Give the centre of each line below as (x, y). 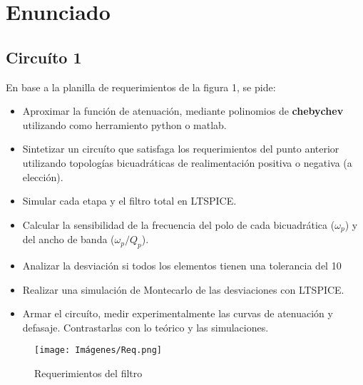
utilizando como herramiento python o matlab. (124, 124)
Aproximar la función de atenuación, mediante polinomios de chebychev (183, 111)
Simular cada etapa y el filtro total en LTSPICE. (129, 201)
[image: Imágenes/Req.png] (98, 350)
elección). (43, 176)
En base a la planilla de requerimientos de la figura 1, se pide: (141, 87)
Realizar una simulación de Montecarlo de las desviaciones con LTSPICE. (183, 289)
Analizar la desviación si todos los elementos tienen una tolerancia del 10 (182, 265)
